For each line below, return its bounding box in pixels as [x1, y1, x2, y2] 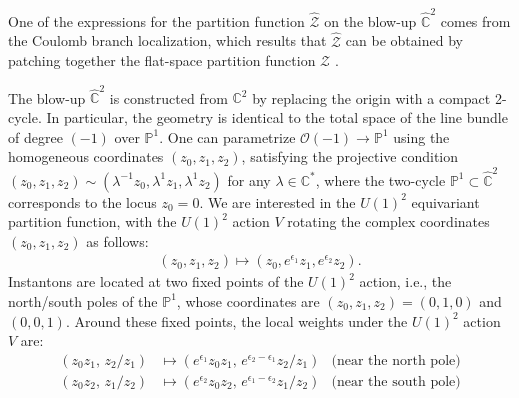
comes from [440, 10, 511, 31]
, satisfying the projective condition [241, 146, 459, 167]
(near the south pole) [331, 374, 461, 389]
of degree [8, 126, 63, 147]
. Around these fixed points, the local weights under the [65, 310, 408, 331]
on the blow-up [324, 10, 417, 31]
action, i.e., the [359, 271, 452, 292]
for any [227, 169, 271, 190]
